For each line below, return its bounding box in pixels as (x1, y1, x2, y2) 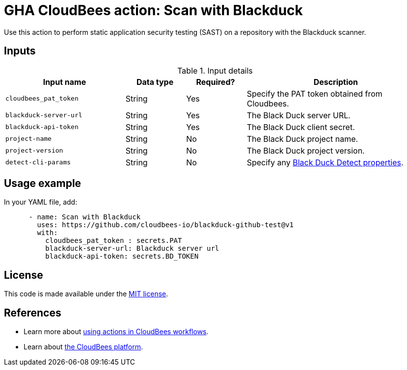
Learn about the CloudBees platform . (24, 343, 143, 351)
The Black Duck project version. (246, 145, 365, 156)
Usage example (4, 177, 81, 190)
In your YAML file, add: (4, 198, 78, 207)
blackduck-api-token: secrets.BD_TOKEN (45, 252, 199, 261)
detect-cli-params (5, 159, 71, 166)
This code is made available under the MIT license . (4, 290, 168, 298)
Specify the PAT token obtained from (246, 88, 382, 99)
